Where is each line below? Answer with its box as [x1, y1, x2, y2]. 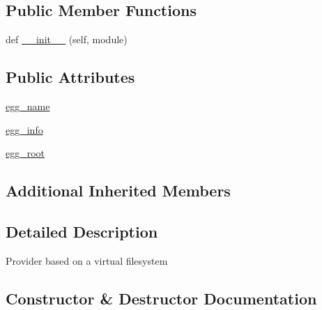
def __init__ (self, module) [6, 32, 128, 47]
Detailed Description [6, 220, 158, 242]
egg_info [6, 122, 43, 137]
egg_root [6, 146, 45, 160]
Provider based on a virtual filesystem [6, 253, 168, 268]
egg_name [6, 99, 50, 113]
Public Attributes [6, 66, 135, 88]
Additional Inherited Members [6, 180, 231, 201]
